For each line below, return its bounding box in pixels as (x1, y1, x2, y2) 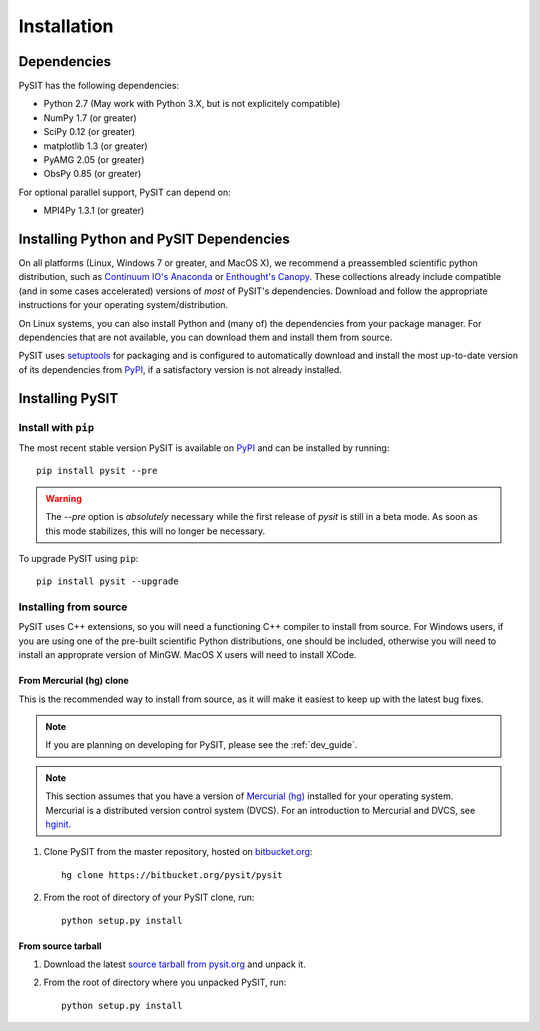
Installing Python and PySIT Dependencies (18, 231, 290, 247)
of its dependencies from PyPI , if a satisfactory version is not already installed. (18, 363, 342, 375)
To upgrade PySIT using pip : (18, 552, 139, 564)
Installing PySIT (18, 390, 119, 407)
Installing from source (18, 600, 128, 614)
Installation (18, 15, 114, 37)
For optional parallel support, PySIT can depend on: (18, 186, 232, 198)
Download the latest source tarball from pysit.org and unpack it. (43, 958, 307, 970)
